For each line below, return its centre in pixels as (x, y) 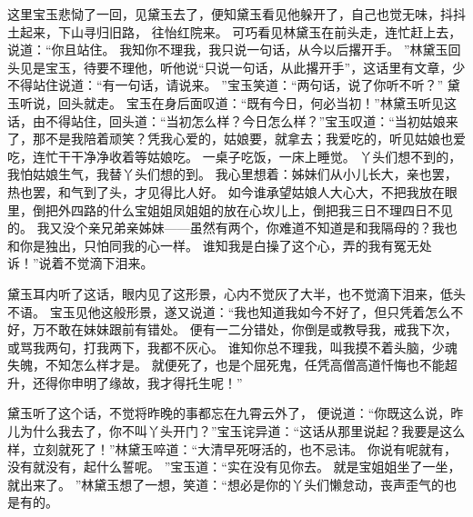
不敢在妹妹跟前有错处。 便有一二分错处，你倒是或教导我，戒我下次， (251, 329)
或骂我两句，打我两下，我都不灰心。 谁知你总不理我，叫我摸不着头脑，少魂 (232, 347)
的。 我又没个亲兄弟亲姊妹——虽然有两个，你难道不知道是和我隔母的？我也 (232, 228)
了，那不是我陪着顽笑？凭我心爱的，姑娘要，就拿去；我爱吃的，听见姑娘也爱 (236, 139)
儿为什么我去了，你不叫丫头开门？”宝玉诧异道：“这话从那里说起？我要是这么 (236, 431)
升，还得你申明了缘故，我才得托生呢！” (125, 382)
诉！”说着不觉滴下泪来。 (81, 263)
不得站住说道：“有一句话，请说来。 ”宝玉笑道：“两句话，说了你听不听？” (226, 85)
